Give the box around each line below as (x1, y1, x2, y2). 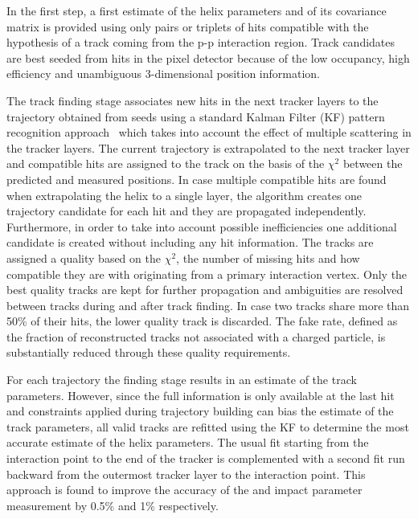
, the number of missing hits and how (176, 249, 360, 266)
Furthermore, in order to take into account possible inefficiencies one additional (6, 218, 397, 235)
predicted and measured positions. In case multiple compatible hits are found (6, 170, 387, 187)
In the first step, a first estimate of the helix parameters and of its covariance (6, 2, 387, 18)
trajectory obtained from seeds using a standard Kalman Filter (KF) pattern (6, 108, 385, 125)
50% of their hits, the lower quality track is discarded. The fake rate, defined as (6, 313, 398, 329)
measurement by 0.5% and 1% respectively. (6, 497, 219, 513)
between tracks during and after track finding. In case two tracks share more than (6, 296, 410, 313)
